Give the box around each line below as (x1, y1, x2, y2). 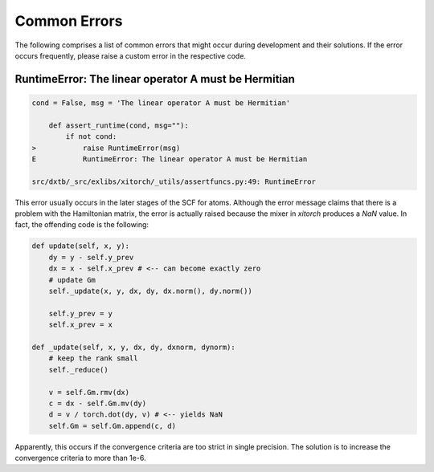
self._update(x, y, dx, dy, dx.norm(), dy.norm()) (48, 286, 252, 295)
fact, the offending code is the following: (14, 220, 149, 230)
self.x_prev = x (48, 320, 113, 329)
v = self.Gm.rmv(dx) (48, 388, 130, 397)
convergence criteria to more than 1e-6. (14, 454, 146, 463)
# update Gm (48, 275, 96, 284)
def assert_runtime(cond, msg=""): (48, 120, 189, 130)
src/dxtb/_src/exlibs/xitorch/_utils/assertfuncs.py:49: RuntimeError (31, 177, 317, 186)
